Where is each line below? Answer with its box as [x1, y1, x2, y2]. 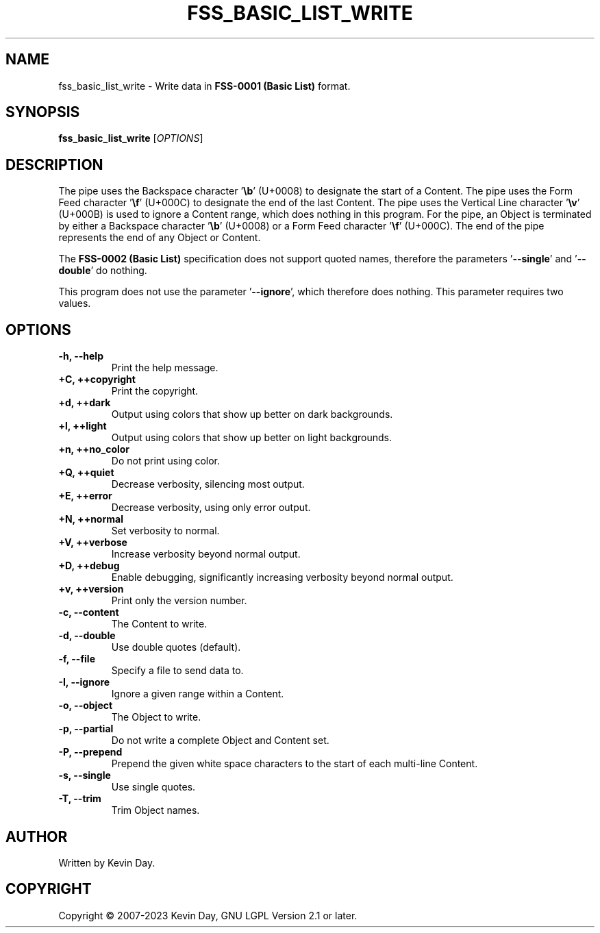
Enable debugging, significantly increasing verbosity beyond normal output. [111, 571, 453, 584]
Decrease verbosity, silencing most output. [111, 478, 305, 490]
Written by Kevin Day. [58, 856, 155, 869]
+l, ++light [58, 420, 107, 432]
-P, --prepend [58, 746, 123, 758]
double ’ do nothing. [58, 264, 147, 277]
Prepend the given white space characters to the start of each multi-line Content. [111, 758, 478, 770]
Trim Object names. [111, 804, 200, 817]
